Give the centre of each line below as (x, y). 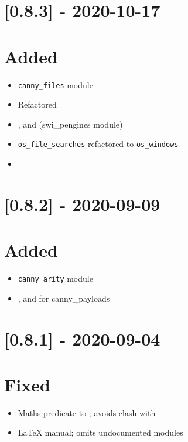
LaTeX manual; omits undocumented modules (100, 432)
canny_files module (55, 84)
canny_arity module (55, 278)
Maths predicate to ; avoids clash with (87, 412)
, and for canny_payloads (64, 298)
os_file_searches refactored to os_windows (98, 144)
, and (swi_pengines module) (70, 124)
